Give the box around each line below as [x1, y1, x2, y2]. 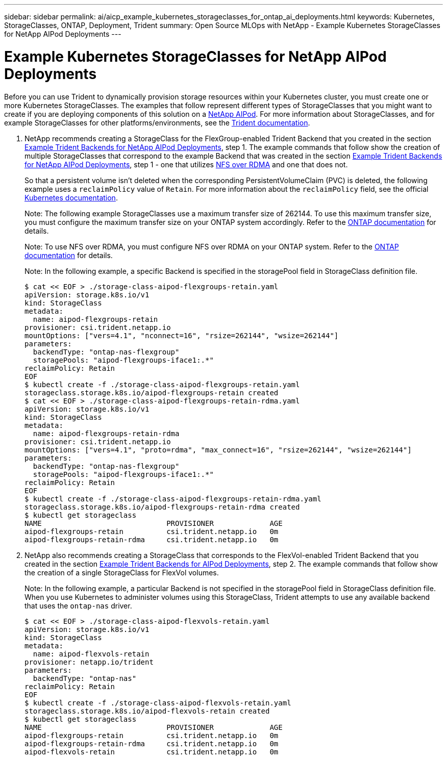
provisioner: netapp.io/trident [24, 657, 154, 666]
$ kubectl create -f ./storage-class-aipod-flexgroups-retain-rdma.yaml [24, 494, 321, 503]
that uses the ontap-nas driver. [24, 601, 132, 610]
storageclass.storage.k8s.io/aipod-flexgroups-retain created [24, 388, 279, 397]
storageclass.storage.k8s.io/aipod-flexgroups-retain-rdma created [24, 502, 300, 511]
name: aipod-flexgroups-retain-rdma [33, 429, 180, 438]
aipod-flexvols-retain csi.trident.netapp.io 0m [24, 747, 279, 756]
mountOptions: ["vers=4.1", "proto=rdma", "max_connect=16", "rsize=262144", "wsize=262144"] [24, 445, 412, 454]
